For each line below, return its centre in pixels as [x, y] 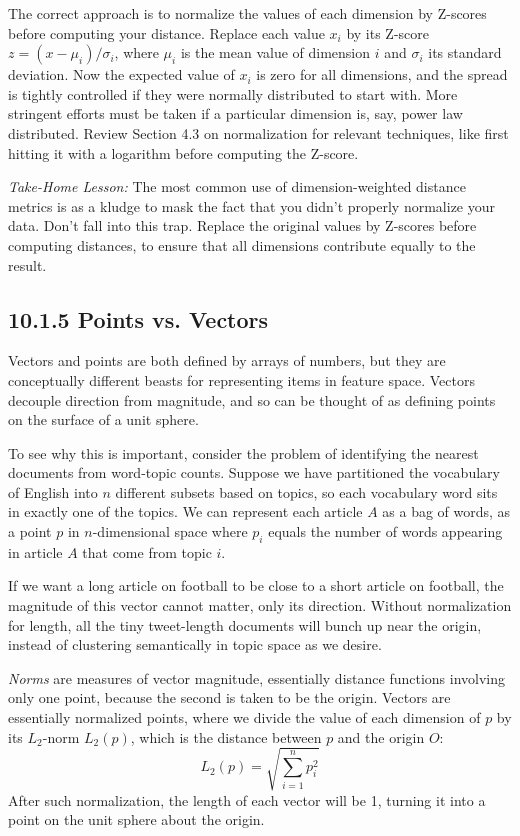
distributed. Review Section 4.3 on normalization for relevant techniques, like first [258, 132]
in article [35, 551]
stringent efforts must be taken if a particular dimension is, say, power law [235, 113]
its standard [465, 52]
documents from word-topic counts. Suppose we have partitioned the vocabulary [254, 472]
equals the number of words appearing [385, 531]
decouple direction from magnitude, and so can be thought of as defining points [252, 399]
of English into [53, 491]
